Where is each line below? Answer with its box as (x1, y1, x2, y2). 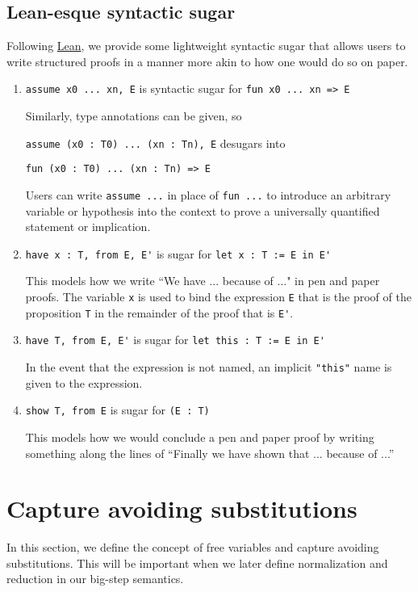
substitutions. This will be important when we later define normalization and (6, 554, 388, 571)
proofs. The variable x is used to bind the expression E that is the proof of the (25, 288, 412, 305)
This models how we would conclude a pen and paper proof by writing (25, 428, 374, 445)
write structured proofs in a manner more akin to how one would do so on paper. (6, 52, 408, 69)
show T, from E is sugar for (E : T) (25, 401, 210, 418)
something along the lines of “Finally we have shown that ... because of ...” (25, 444, 395, 461)
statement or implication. (25, 218, 151, 235)
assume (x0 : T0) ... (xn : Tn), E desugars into (25, 134, 286, 151)
